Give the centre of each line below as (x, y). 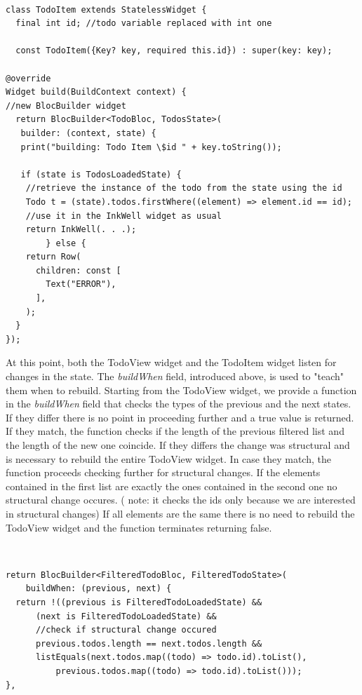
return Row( (53, 257)
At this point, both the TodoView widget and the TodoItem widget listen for (171, 362)
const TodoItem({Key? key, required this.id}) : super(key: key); (174, 51)
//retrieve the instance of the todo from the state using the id (184, 188)
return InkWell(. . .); (81, 230)
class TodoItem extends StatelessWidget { (106, 9)
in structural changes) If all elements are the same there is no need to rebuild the (180, 513)
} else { (66, 243)
